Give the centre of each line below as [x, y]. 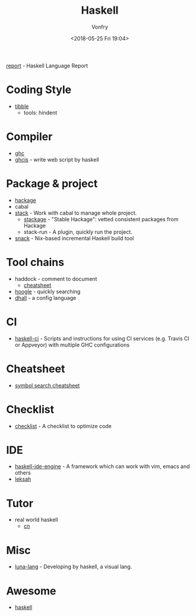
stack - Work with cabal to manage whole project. [76, 213]
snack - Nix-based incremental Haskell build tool [74, 238]
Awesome [31, 591]
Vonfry [100, 27]
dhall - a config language [45, 298]
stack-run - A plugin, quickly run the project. [78, 232]
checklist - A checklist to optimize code [63, 426]
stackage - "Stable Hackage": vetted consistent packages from [101, 219]
